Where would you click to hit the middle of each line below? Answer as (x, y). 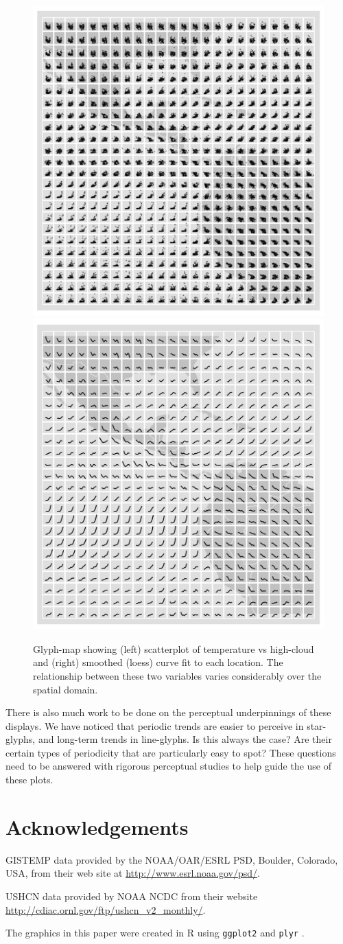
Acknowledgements (97, 826)
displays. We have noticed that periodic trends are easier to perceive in (155, 725)
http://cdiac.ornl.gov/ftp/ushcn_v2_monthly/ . (106, 909)
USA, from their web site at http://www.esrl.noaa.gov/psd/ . (133, 873)
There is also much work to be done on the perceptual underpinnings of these (168, 712)
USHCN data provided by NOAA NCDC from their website (132, 896)
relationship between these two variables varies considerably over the (177, 675)
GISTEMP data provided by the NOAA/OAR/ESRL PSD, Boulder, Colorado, (172, 859)
